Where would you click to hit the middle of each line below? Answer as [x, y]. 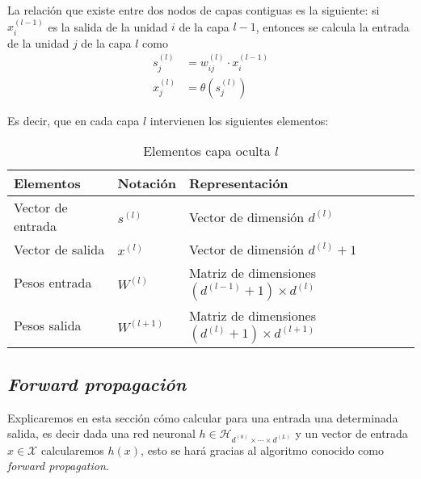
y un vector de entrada [352, 433]
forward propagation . [58, 466]
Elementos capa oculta [207, 151]
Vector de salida [59, 250]
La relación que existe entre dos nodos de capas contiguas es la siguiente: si [194, 10]
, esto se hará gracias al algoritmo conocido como [262, 450]
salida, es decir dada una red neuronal [101, 433]
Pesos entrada [53, 283]
